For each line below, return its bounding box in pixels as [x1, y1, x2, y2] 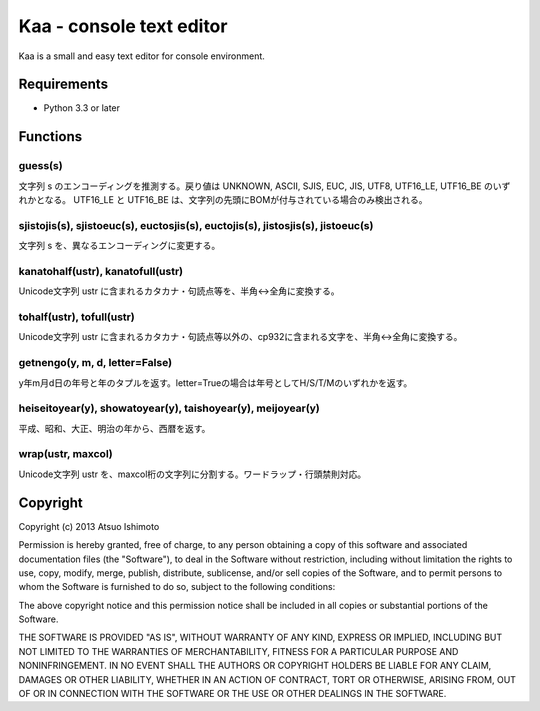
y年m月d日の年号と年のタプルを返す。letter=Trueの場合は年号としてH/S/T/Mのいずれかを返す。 [18, 376, 413, 389]
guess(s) [18, 159, 64, 173]
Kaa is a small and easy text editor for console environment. [18, 50, 265, 62]
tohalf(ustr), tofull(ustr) [18, 310, 135, 324]
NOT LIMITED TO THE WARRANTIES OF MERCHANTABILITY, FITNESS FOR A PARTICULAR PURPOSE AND [18, 645, 459, 657]
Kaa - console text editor [18, 15, 228, 37]
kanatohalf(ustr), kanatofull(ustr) [18, 264, 184, 278]
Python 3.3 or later [43, 102, 120, 114]
